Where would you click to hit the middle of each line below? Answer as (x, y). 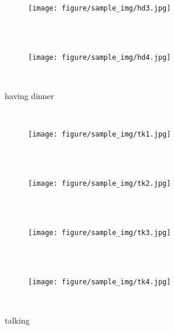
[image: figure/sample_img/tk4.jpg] (100, 282)
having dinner (30, 96)
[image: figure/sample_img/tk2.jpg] (100, 184)
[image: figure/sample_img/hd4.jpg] (100, 57)
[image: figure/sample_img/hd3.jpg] (100, 8)
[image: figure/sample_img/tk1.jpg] (100, 135)
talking (17, 320)
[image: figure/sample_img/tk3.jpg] (100, 232)
